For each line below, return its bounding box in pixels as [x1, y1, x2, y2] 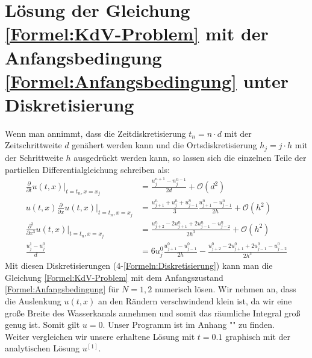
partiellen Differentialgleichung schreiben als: [5, 163, 170, 175]
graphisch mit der [225, 330, 290, 342]
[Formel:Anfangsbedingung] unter [5, 68, 289, 93]
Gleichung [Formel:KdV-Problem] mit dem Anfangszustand [5, 271, 223, 283]
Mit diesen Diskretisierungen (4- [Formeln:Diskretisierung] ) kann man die [5, 259, 273, 272]
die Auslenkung [5, 294, 61, 307]
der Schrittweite [5, 151, 63, 163]
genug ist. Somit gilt [5, 318, 80, 331]
